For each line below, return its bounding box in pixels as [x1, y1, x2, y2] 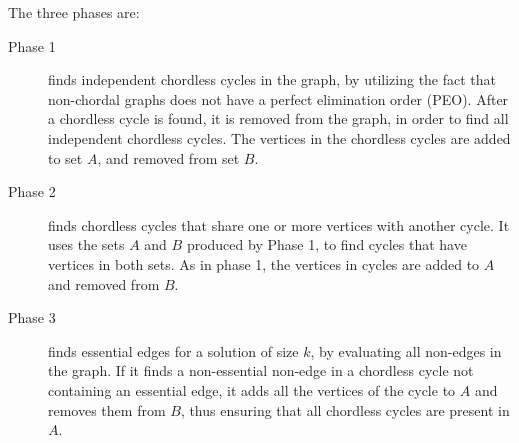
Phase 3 [8, 307, 56, 328]
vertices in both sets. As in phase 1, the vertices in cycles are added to [48, 253, 480, 274]
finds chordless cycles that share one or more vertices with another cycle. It [48, 214, 510, 235]
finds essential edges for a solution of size [48, 340, 299, 361]
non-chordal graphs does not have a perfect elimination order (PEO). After [48, 88, 509, 109]
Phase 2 [8, 181, 56, 202]
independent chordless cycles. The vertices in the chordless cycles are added [48, 127, 511, 148]
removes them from [48, 399, 166, 420]
